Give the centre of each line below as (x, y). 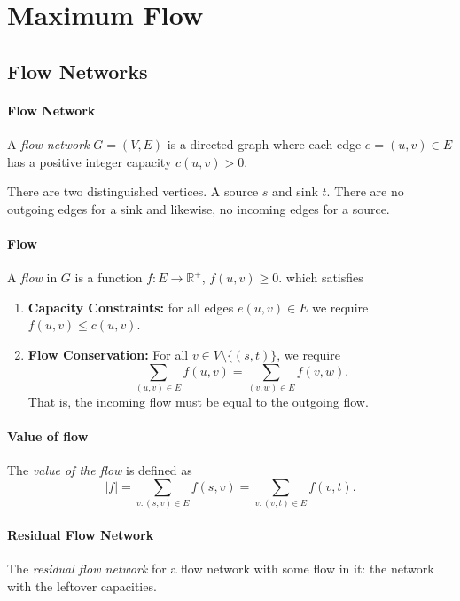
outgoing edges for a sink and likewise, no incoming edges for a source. (199, 208)
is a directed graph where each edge (264, 143)
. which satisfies (321, 277)
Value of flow (48, 436)
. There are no (365, 191)
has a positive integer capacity (90, 161)
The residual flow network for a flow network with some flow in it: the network (221, 568)
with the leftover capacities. (82, 585)
